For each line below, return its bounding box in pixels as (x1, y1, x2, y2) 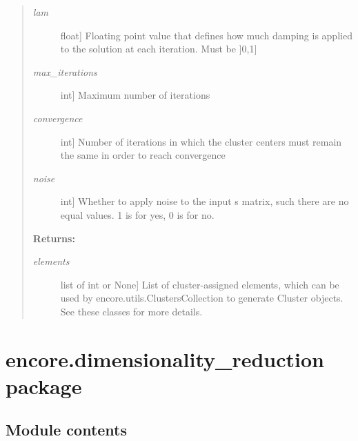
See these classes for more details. (60, 304, 203, 318)
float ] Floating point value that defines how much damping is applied (60, 28, 352, 42)
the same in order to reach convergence (60, 148, 226, 162)
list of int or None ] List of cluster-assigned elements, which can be (60, 277, 339, 291)
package (6, 371, 82, 400)
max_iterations (32, 64, 97, 79)
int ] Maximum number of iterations (60, 88, 210, 102)
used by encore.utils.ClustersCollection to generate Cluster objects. (60, 291, 344, 305)
